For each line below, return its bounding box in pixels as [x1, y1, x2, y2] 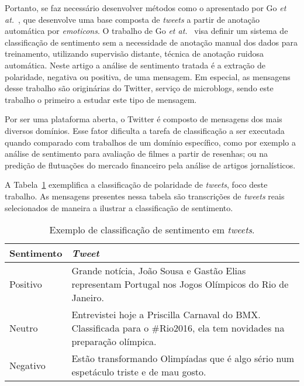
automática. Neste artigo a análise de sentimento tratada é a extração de [5, 58, 265, 71]
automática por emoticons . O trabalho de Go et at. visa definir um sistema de [5, 25, 288, 37]
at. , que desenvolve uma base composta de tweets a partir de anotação [5, 13, 260, 25]
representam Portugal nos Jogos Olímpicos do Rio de [71, 277, 289, 291]
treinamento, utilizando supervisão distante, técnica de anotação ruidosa [5, 47, 264, 60]
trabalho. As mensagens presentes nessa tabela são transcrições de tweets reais [5, 189, 285, 202]
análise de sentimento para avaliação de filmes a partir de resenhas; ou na [5, 147, 268, 160]
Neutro [9, 321, 38, 335]
